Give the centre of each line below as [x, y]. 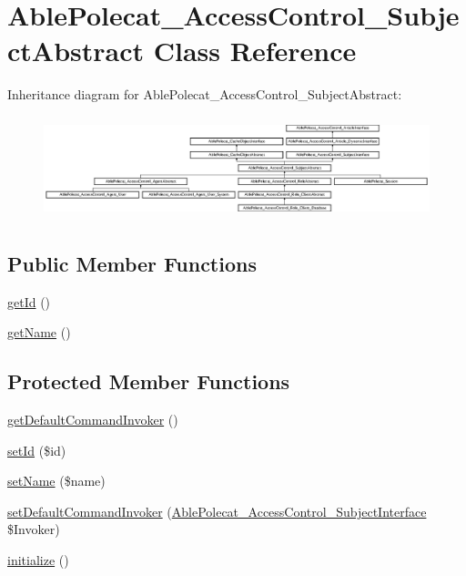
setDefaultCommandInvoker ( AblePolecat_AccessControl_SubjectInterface [217, 511]
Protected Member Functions [149, 381]
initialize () [38, 559]
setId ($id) [37, 450]
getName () [39, 332]
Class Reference [255, 51]
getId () [29, 301]
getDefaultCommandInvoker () [93, 420]
